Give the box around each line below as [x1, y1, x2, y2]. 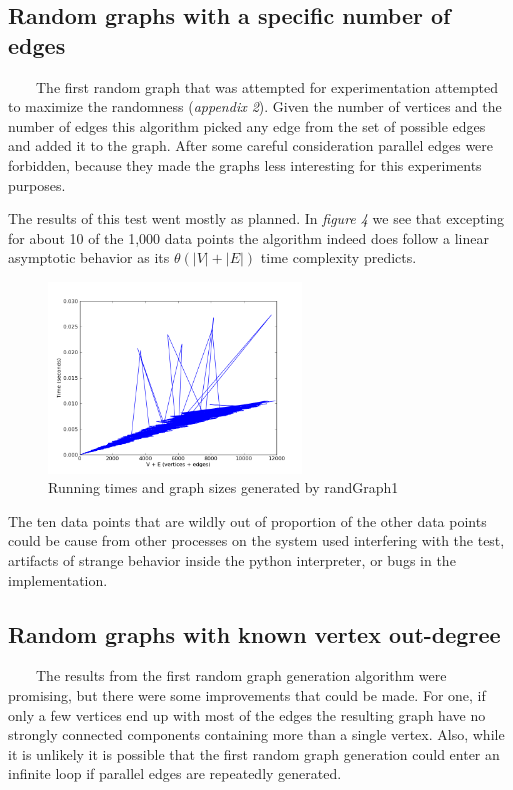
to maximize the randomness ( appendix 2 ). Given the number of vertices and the [8, 96, 502, 117]
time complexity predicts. [260, 247, 417, 268]
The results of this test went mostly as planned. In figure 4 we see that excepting [8, 208, 505, 229]
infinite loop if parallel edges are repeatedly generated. [8, 763, 342, 784]
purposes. [8, 174, 66, 195]
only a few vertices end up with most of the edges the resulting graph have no [8, 704, 486, 725]
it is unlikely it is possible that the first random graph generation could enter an [8, 743, 500, 764]
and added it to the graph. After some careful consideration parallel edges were [8, 135, 494, 156]
